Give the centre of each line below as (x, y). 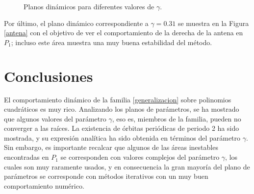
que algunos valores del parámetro (55, 118)
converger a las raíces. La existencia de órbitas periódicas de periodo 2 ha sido (122, 128)
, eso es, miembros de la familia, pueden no (177, 118)
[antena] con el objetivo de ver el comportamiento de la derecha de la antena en (124, 33)
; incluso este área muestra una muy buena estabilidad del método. (112, 42)
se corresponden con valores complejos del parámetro (140, 157)
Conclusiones (49, 76)
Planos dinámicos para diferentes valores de (89, 6)
